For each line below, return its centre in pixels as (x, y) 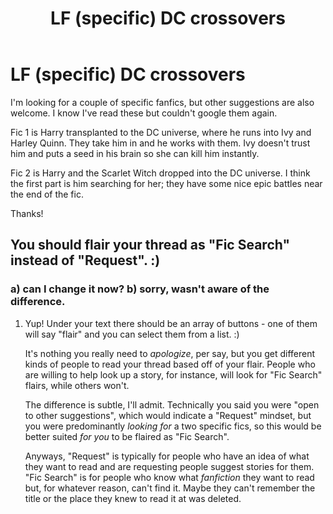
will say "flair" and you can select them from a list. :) (132, 334)
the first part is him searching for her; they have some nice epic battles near (166, 183)
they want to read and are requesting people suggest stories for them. (169, 466)
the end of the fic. (47, 194)
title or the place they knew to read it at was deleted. (133, 498)
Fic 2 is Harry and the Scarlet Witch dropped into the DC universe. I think (160, 173)
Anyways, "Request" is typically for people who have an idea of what (167, 456)
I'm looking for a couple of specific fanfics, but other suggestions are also (162, 102)
